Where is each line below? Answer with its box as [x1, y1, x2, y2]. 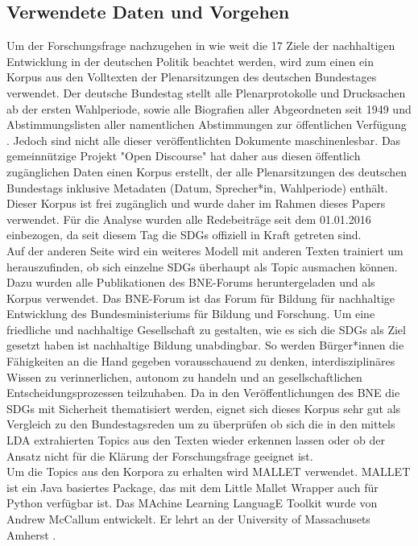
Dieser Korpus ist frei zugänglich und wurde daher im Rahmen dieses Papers [6, 195, 386, 212]
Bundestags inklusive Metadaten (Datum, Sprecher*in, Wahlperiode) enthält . [6, 179, 388, 196]
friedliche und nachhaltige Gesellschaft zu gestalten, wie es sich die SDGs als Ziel [6, 321, 406, 337]
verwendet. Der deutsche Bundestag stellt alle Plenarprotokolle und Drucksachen [6, 84, 406, 101]
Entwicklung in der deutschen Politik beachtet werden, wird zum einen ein [6, 52, 374, 69]
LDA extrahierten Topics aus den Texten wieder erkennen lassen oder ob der [6, 432, 385, 449]
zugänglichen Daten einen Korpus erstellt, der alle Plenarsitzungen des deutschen [6, 163, 408, 180]
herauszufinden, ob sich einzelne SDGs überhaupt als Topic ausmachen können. [6, 258, 398, 275]
